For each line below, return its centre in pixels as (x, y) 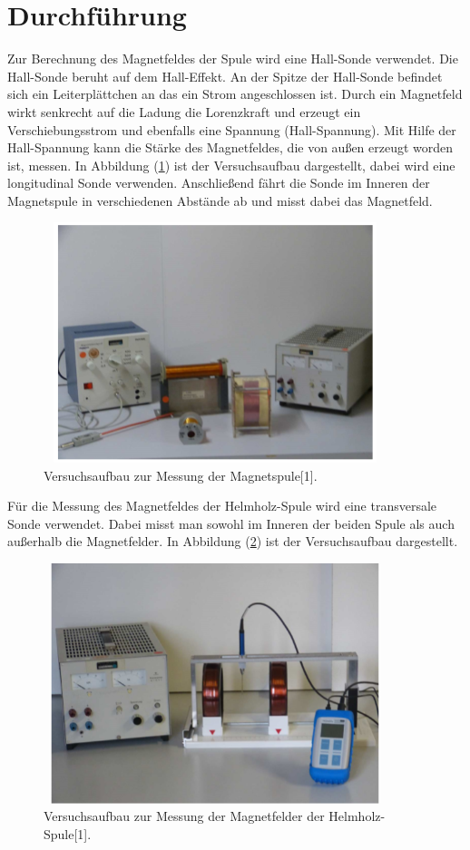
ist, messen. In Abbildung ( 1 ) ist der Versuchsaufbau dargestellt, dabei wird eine (231, 165)
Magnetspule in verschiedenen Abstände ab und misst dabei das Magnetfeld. (220, 200)
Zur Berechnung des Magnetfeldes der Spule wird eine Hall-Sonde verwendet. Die (233, 59)
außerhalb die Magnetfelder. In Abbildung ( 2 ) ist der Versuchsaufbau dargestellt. (233, 541)
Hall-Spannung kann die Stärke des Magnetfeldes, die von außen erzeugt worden (230, 147)
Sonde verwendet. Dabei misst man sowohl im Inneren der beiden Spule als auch (231, 523)
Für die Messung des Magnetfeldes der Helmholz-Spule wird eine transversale (222, 506)
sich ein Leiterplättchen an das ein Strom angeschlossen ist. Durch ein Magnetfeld (235, 94)
